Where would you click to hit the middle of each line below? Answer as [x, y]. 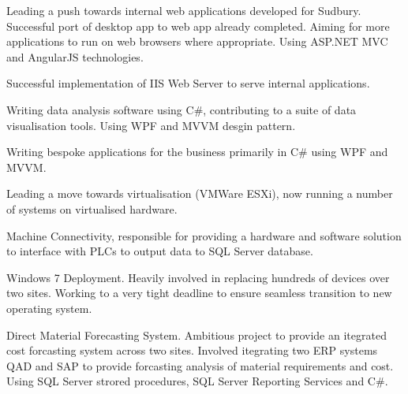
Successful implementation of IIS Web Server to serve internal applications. [188, 83]
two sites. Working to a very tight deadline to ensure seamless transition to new [199, 293]
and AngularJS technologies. [75, 56]
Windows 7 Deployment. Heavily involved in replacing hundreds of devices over [198, 277]
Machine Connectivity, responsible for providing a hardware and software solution [204, 235]
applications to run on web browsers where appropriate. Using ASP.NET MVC [197, 41]
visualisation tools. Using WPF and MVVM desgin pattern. [151, 125]
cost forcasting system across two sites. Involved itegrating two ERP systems [192, 350]
